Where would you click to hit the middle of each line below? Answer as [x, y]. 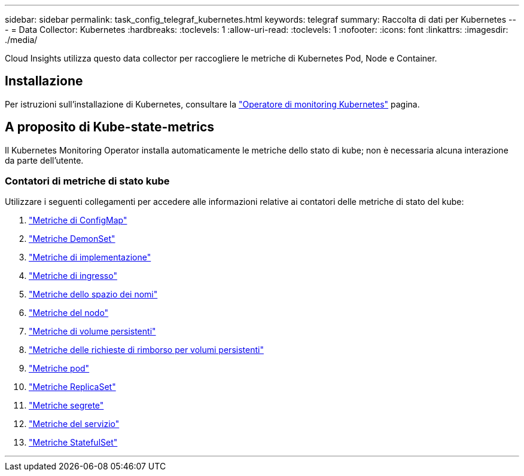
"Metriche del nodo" [69, 313]
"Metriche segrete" [66, 406]
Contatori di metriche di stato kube [87, 181]
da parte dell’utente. [44, 160]
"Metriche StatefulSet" [73, 443]
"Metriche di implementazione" [90, 257]
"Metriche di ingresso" [73, 276]
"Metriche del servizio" [74, 424]
